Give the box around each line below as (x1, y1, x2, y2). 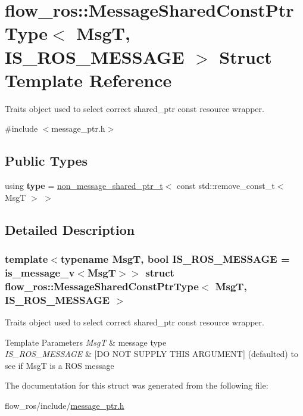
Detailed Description (5, 220, 135, 238)
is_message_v (5, 265, 75, 280)
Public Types (5, 151, 88, 170)
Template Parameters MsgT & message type (5, 336, 167, 348)
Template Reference (5, 67, 172, 92)
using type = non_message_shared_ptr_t (5, 179, 163, 192)
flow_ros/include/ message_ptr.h (5, 399, 124, 411)
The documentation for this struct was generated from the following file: (5, 379, 268, 392)
